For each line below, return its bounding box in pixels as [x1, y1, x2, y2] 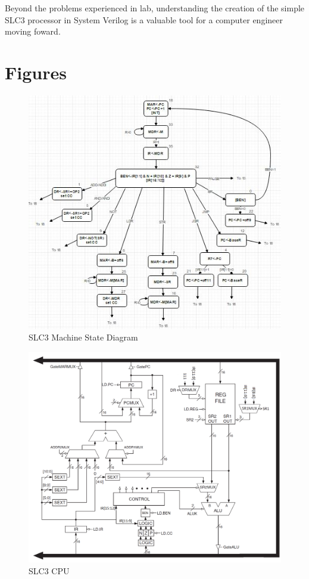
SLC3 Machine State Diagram [29, 331, 138, 343]
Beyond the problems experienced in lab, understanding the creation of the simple [5, 2, 305, 14]
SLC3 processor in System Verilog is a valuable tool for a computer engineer [5, 13, 283, 26]
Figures [5, 60, 67, 84]
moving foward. [5, 25, 61, 38]
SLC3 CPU [29, 564, 70, 577]
